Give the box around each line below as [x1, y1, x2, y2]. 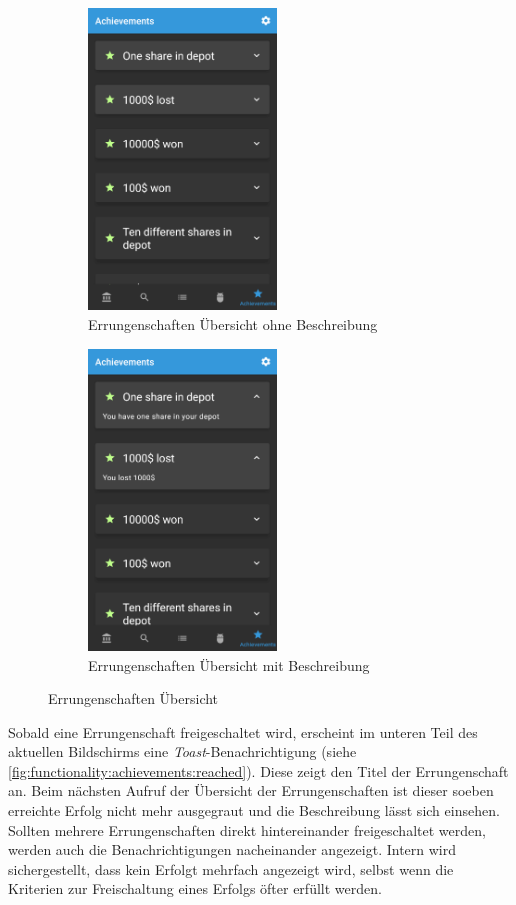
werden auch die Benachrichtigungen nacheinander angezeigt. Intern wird [8, 839, 457, 860]
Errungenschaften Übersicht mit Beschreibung [88, 654, 370, 675]
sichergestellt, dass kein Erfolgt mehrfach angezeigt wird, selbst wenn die [8, 858, 454, 879]
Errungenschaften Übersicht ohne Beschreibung [88, 313, 378, 334]
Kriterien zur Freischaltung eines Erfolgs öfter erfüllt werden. [8, 878, 382, 899]
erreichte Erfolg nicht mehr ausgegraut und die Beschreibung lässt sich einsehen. [8, 800, 500, 821]
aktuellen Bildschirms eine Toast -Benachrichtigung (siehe [8, 741, 357, 762]
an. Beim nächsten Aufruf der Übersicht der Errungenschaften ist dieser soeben [8, 780, 494, 801]
